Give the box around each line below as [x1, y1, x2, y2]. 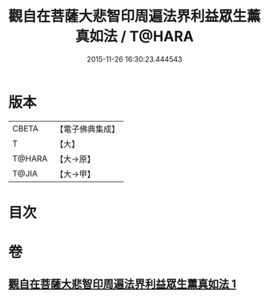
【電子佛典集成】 [55, 123, 120, 135]
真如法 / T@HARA [74, 27, 195, 46]
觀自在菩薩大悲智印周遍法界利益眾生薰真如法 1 [8, 277, 237, 291]
